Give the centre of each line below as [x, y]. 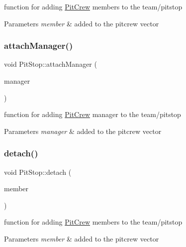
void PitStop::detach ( [38, 172]
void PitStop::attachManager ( [50, 64]
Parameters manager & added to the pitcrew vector [83, 131]
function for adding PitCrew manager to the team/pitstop [93, 114]
